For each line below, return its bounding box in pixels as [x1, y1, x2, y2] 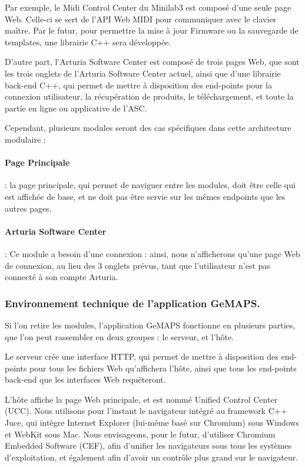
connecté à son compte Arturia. [5, 271, 118, 283]
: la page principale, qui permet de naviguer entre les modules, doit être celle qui [5, 179, 296, 191]
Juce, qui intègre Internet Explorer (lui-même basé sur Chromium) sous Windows [5, 416, 299, 429]
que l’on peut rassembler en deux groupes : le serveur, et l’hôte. [5, 330, 234, 343]
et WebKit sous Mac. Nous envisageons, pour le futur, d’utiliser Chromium [5, 427, 276, 440]
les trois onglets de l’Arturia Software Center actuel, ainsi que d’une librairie [5, 67, 281, 79]
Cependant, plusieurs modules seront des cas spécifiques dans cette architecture [5, 121, 291, 134]
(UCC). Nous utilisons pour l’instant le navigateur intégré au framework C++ [5, 404, 287, 417]
